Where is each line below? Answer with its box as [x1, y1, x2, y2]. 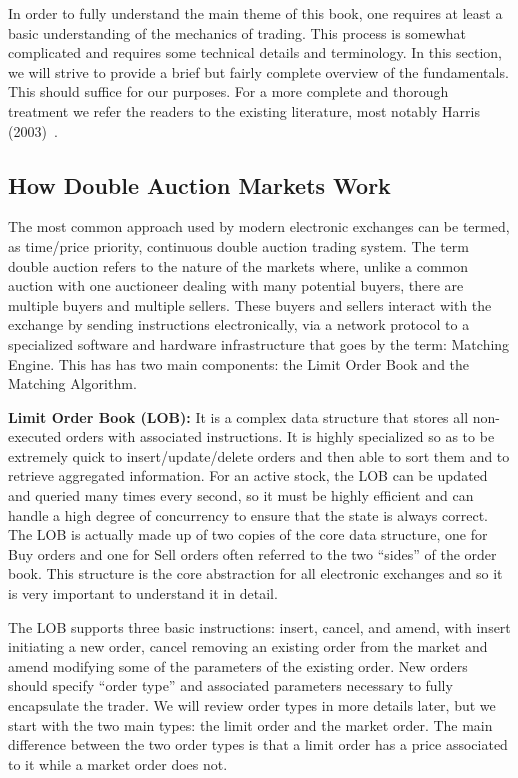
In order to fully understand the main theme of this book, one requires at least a [8, 3, 503, 23]
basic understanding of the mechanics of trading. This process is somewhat [8, 22, 467, 43]
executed [8, 426, 62, 447]
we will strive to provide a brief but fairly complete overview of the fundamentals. [8, 61, 509, 82]
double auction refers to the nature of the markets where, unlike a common [8, 255, 468, 276]
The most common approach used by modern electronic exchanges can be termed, [8, 216, 510, 237]
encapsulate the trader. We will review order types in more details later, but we [8, 695, 496, 716]
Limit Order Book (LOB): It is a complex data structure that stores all [8, 406, 469, 427]
